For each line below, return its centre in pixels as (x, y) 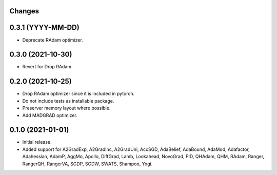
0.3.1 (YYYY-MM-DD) (44, 27)
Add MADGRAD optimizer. (50, 115)
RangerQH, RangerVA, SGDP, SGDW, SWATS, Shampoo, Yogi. (87, 164)
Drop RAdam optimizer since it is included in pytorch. (78, 94)
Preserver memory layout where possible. (66, 108)
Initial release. (37, 142)
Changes (24, 11)
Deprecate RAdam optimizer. (53, 40)
